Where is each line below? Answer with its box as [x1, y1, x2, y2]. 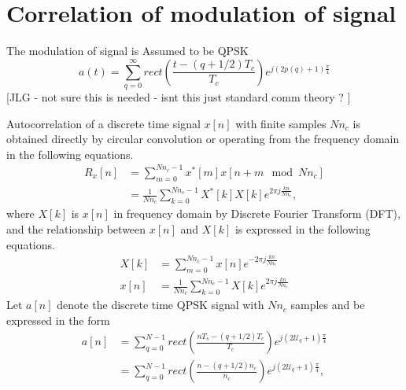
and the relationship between [6, 221, 146, 237]
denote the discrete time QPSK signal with [57, 296, 264, 313]
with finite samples [235, 115, 327, 131]
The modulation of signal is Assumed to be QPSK [6, 42, 249, 59]
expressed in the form [6, 311, 110, 328]
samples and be [290, 296, 365, 313]
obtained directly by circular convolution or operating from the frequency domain [6, 131, 400, 147]
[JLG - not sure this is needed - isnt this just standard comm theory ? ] [6, 89, 351, 105]
